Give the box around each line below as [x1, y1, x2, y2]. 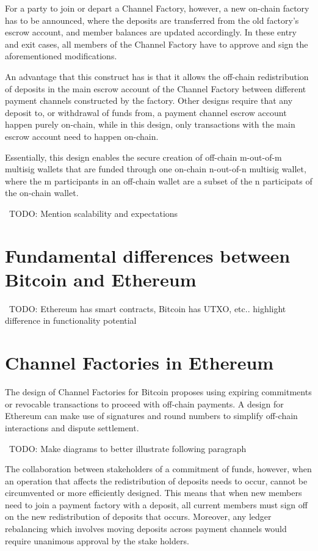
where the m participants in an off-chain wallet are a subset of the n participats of [5, 174, 313, 187]
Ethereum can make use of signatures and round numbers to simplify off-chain [5, 409, 298, 422]
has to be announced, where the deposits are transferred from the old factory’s [5, 13, 299, 26]
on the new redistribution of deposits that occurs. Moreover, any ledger [5, 510, 272, 523]
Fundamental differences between [5, 243, 291, 268]
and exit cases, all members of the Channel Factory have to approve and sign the [5, 37, 308, 50]
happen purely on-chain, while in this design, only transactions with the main [5, 118, 295, 131]
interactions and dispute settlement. [5, 421, 139, 434]
